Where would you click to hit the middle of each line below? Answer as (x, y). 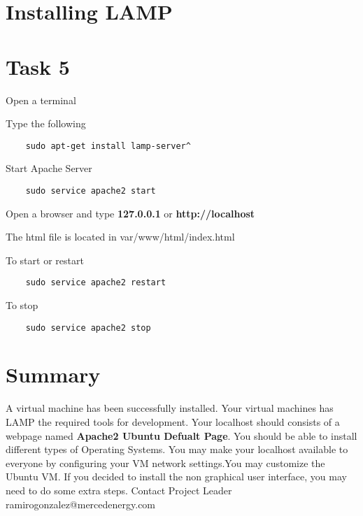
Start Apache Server (49, 168)
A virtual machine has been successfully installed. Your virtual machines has (170, 408)
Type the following (46, 123)
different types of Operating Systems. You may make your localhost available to (177, 449)
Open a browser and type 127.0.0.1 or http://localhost (130, 213)
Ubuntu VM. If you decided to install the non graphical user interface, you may (176, 476)
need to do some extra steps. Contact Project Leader (119, 490)
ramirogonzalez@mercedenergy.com (81, 504)
